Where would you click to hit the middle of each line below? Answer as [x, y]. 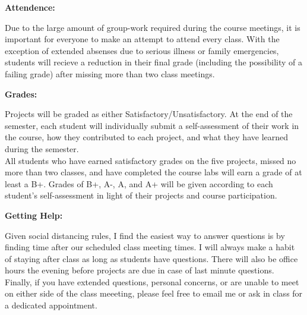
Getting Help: [34, 215]
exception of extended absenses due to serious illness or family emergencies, [142, 50]
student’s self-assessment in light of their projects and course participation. [141, 195]
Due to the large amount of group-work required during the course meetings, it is [153, 27]
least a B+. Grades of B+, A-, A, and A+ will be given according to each [139, 183]
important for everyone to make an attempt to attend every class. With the [142, 39]
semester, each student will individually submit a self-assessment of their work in [152, 125]
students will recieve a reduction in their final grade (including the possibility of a [154, 62]
